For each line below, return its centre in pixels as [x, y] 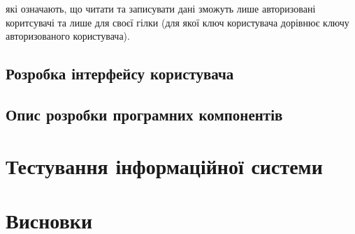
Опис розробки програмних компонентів [144, 114]
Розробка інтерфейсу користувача [120, 73]
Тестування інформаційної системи [164, 165]
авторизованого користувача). [68, 36]
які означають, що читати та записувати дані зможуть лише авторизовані [161, 8]
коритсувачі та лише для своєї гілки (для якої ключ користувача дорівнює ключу [177, 22]
